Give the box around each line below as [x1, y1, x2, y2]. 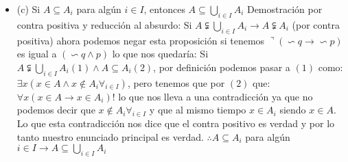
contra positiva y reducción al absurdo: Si [16, 17, 192, 31]
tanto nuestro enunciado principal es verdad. [16, 129, 204, 144]
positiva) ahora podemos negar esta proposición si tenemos [16, 33, 265, 47]
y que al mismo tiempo [149, 103, 246, 117]
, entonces [143, 2, 185, 16]
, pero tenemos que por [127, 75, 225, 90]
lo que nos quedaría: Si [112, 46, 209, 61]
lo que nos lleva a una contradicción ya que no [118, 89, 313, 103]
